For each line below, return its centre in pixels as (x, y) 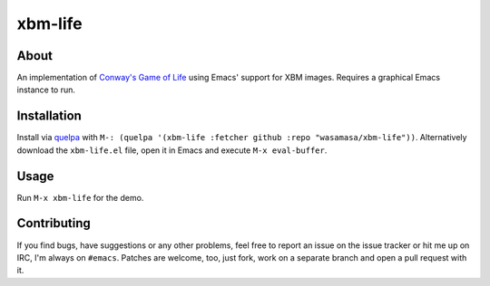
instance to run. (46, 90)
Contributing (54, 223)
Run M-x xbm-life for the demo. (80, 197)
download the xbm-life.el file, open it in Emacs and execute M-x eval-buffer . (172, 150)
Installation (49, 116)
